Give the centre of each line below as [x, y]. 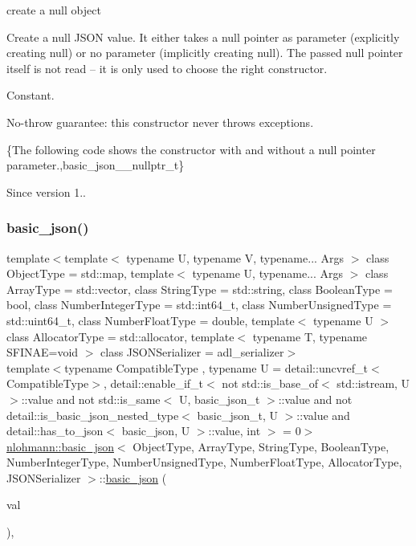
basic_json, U [156, 431]
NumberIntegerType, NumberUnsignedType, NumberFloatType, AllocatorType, [204, 462]
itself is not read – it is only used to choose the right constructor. [167, 68]
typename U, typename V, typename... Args [235, 257]
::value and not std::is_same [91, 399]
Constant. [31, 95]
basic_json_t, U [238, 415]
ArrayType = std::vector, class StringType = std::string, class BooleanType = [200, 289]
